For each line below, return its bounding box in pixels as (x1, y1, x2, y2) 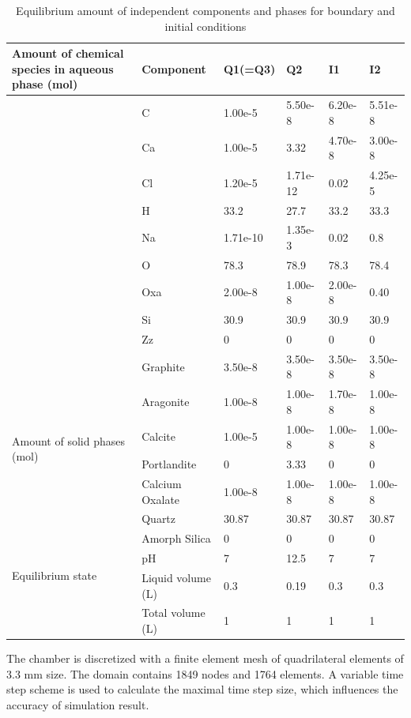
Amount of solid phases (12, 432, 125, 449)
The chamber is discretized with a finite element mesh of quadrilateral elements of (6, 650, 404, 667)
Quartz (141, 510, 176, 527)
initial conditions (164, 17, 247, 34)
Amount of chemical (12, 45, 124, 62)
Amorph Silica (141, 530, 211, 547)
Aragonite (141, 393, 190, 410)
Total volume (141, 604, 205, 621)
